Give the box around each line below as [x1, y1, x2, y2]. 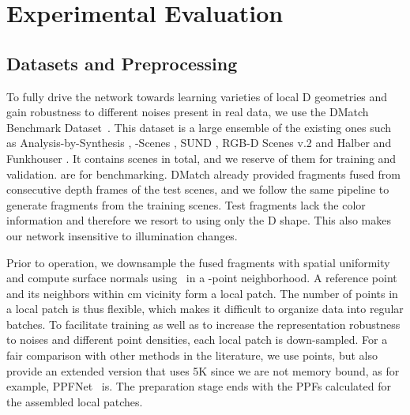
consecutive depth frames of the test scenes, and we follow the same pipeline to [6, 181, 389, 198]
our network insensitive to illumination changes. [6, 227, 238, 243]
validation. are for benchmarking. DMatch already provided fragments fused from [6, 165, 401, 182]
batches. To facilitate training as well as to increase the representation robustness [6, 315, 401, 332]
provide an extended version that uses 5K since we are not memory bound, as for [6, 362, 400, 379]
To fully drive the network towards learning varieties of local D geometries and [6, 88, 388, 104]
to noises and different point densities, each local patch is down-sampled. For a [6, 331, 388, 348]
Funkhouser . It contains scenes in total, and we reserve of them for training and [6, 149, 397, 166]
